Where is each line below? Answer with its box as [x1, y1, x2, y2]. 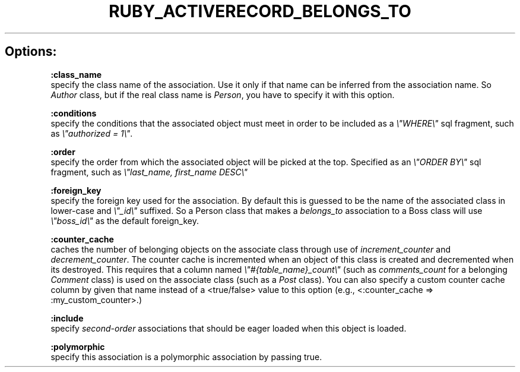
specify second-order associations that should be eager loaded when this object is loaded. [50, 323, 407, 333]
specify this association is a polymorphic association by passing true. [50, 351, 322, 362]
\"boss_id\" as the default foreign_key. [50, 215, 199, 226]
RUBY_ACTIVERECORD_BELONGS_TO [109, 1, 411, 21]
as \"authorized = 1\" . [50, 128, 133, 138]
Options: [5, 44, 57, 59]
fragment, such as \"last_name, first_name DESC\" [50, 166, 248, 177]
